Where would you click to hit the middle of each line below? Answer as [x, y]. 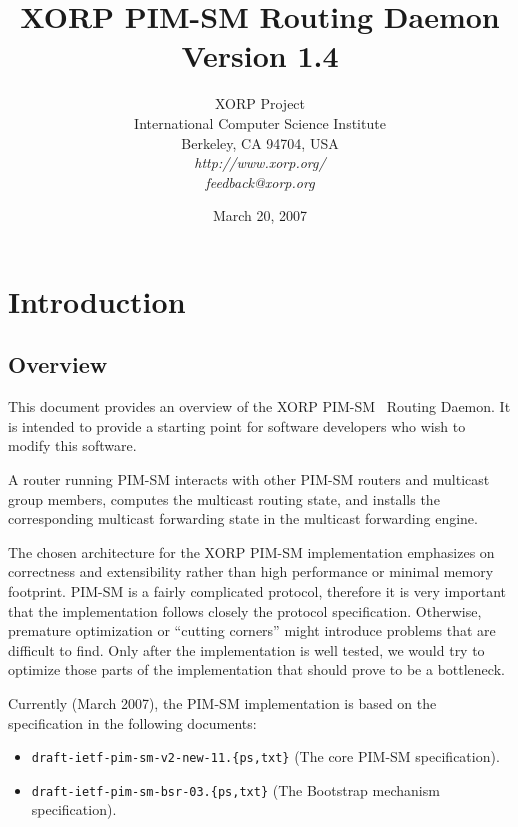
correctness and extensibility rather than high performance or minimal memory [251, 571]
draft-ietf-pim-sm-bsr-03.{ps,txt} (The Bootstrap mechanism [235, 789]
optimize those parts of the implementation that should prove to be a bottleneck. [256, 669]
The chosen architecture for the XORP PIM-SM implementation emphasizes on [251, 551]
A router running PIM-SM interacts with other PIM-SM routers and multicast [249, 479]
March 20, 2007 [260, 215]
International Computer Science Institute [260, 122]
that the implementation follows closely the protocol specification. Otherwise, [245, 610]
